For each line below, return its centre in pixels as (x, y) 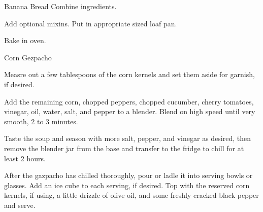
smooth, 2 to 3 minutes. (41, 121)
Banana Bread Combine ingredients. (60, 6)
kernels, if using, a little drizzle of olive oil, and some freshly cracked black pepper (131, 195)
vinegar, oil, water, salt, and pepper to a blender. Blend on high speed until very (130, 111)
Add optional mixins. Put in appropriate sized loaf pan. (91, 23)
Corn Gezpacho (28, 57)
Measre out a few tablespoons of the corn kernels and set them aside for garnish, (129, 74)
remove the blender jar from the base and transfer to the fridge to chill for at (124, 148)
